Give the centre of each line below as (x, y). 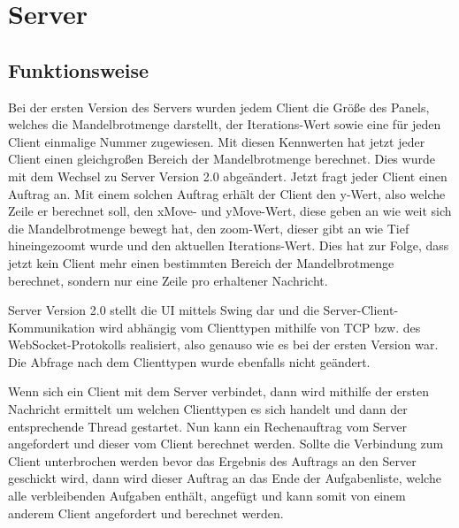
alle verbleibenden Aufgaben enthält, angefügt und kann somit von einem (207, 496)
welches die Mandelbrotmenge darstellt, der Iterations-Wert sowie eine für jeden (225, 124)
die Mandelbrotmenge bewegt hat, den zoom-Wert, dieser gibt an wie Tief (209, 228)
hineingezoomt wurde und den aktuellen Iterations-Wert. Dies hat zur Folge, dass (229, 245)
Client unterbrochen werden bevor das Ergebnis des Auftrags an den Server (212, 460)
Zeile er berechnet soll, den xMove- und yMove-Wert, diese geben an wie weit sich (230, 211)
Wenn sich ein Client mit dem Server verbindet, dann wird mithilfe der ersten (219, 391)
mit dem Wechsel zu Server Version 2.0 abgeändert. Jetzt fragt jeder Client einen (228, 176)
